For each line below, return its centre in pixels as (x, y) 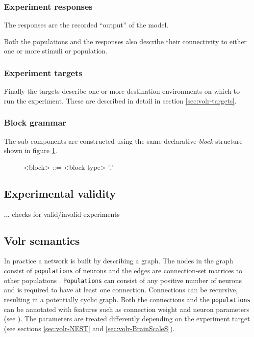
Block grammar (35, 122)
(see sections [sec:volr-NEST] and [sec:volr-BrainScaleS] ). (89, 328)
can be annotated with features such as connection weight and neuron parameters (127, 309)
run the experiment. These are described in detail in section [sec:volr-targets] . (120, 100)
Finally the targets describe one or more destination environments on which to (122, 91)
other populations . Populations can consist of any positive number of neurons (123, 280)
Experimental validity (60, 193)
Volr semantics (42, 240)
